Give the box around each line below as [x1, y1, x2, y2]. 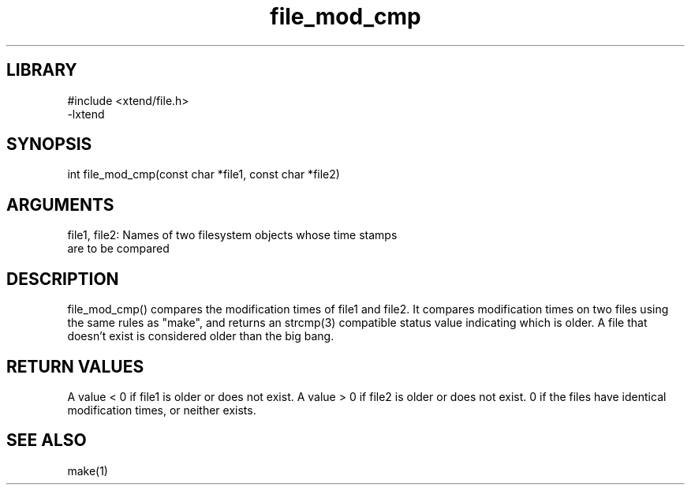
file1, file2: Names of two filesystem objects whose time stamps [67, 228, 398, 242]
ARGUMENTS [6, 194, 114, 215]
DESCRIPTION [6, 268, 119, 289]
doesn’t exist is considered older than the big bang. [67, 329, 334, 343]
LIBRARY [6, 60, 77, 81]
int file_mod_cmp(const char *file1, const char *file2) [67, 167, 340, 182]
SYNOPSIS [6, 134, 92, 155]
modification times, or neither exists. [67, 403, 256, 417]
